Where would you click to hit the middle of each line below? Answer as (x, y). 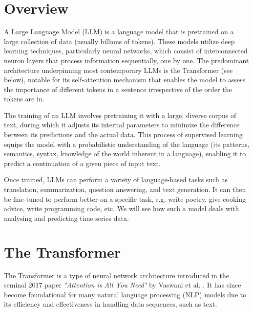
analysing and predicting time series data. (66, 218)
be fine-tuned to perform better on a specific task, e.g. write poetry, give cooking (125, 199)
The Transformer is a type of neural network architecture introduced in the (116, 275)
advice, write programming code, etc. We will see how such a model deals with (122, 208)
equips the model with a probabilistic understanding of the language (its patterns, (127, 144)
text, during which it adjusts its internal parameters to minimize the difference (122, 125)
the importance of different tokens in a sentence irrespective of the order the (118, 89)
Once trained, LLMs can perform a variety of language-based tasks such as (116, 180)
